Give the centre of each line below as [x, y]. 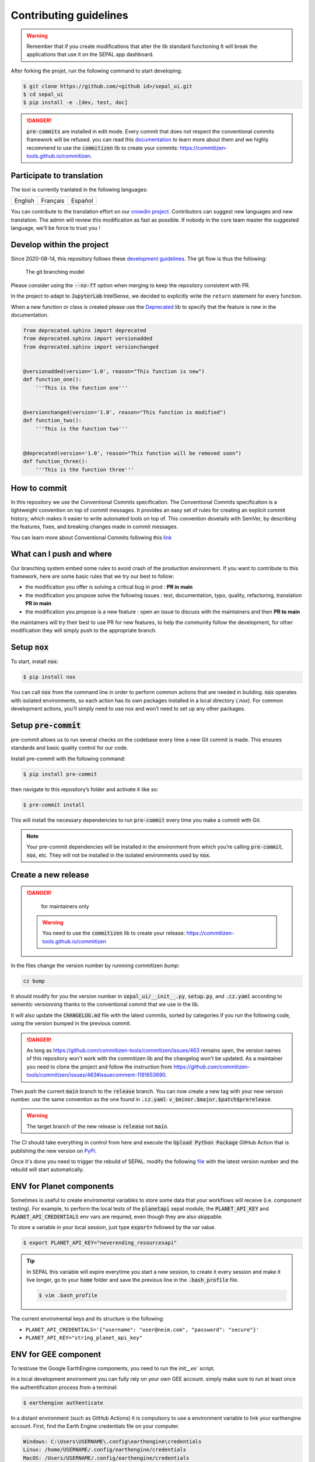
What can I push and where [61, 554]
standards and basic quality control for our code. [69, 748]
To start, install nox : [34, 661]
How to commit [39, 488]
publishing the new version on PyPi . [54, 1151]
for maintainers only [65, 906]
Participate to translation [57, 175]
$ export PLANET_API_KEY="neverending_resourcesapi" [100, 1243]
